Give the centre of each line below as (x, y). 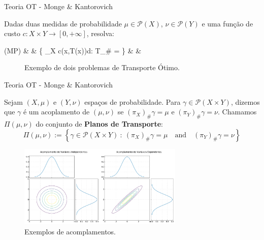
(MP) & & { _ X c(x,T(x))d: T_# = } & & (73, 50)
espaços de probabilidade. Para (133, 101)
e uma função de (227, 23)
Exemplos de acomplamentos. (70, 231)
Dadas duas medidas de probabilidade (63, 23)
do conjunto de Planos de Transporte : (100, 123)
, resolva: (100, 33)
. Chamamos (237, 112)
